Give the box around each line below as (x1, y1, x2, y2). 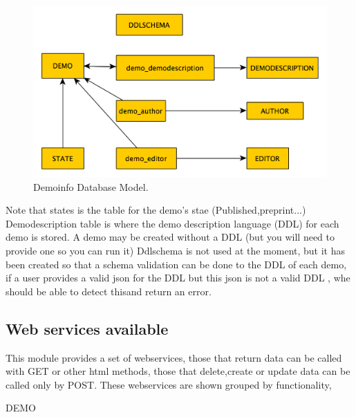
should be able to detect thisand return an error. (6, 284, 212, 298)
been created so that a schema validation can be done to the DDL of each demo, (6, 257, 347, 271)
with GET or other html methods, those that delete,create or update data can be (6, 364, 350, 378)
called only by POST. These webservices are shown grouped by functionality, (6, 377, 332, 391)
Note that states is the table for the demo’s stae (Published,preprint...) (6, 203, 306, 217)
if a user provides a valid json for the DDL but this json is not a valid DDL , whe (6, 270, 350, 285)
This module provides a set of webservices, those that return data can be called (6, 350, 342, 364)
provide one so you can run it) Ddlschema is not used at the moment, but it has (6, 243, 346, 257)
